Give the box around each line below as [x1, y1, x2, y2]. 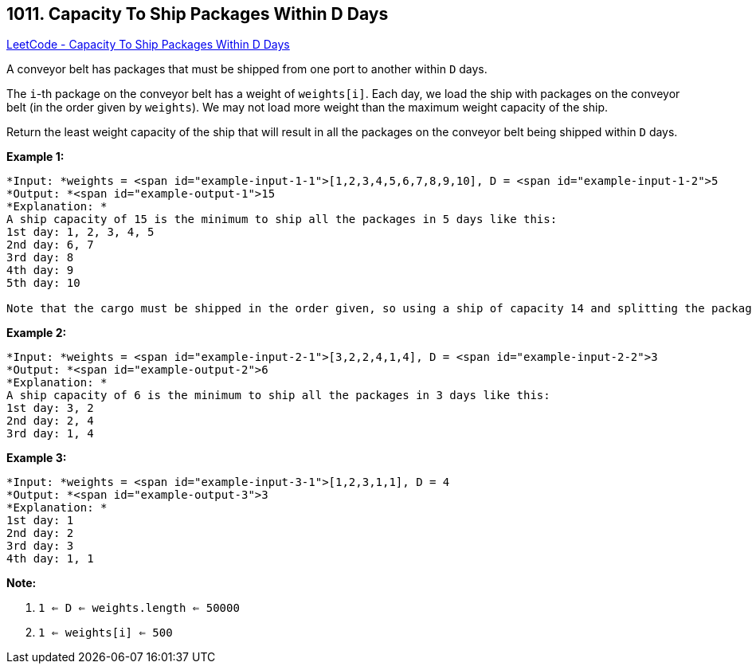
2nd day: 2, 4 [6, 414, 94, 428]
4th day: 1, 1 [6, 552, 94, 566]
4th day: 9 [6, 264, 74, 277]
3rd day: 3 [6, 539, 74, 553]
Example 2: [6, 326, 67, 340]
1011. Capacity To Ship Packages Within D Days [6, 4, 389, 24]
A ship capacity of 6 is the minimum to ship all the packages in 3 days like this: [6, 389, 550, 402]
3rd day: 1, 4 [6, 427, 94, 441]
